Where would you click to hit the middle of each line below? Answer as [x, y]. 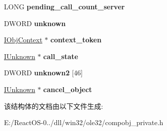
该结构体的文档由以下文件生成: [54, 106]
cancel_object [68, 89]
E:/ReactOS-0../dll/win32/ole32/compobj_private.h [84, 122]
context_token [76, 40]
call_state [61, 56]
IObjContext [23, 40]
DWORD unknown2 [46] [43, 73]
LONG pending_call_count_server [64, 6]
